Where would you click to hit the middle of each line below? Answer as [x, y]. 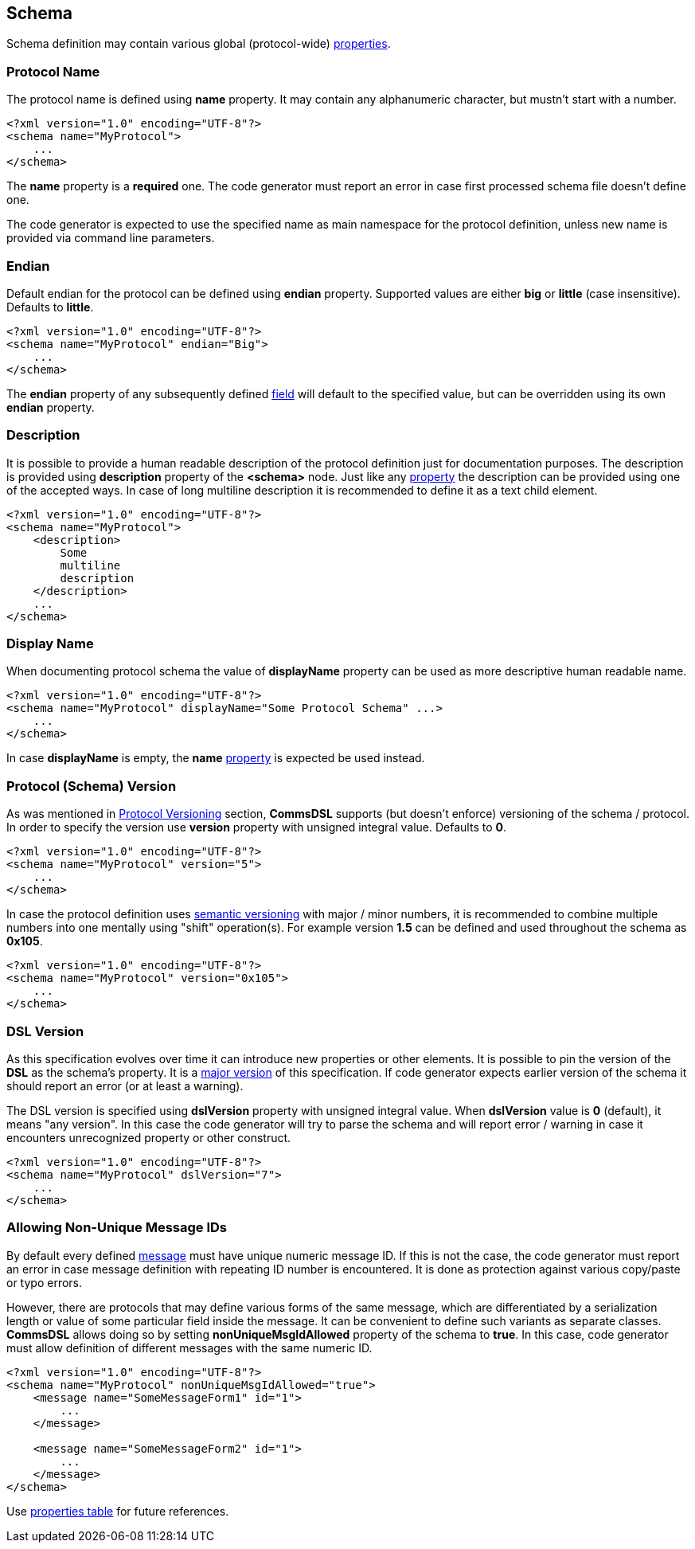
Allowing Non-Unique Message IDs [117, 1228]
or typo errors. [45, 1282]
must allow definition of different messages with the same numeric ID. [189, 1348]
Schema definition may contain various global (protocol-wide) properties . [199, 44]
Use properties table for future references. [118, 1511]
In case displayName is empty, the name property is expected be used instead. [216, 758]
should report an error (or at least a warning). [125, 1085]
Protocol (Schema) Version [92, 786]
